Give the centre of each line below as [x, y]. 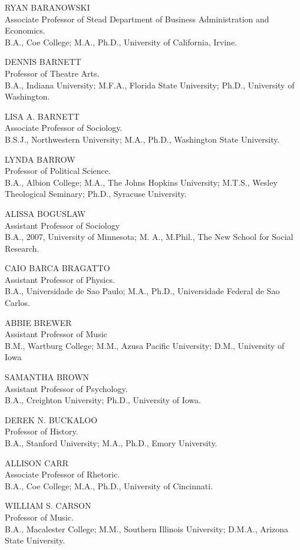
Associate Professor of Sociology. [64, 128]
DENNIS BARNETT [43, 62]
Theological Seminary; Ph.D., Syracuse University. [96, 194]
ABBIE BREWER [38, 322]
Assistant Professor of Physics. [60, 279]
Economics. [25, 30]
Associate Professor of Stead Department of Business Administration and [137, 19]
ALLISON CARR [37, 462]
